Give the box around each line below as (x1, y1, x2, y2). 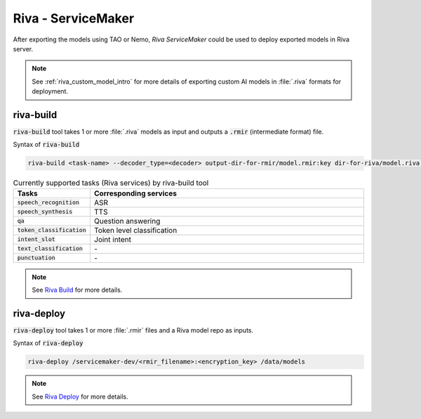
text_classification (17, 245, 83, 252)
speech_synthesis (17, 208, 73, 216)
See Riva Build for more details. (32, 285, 123, 295)
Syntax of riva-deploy (13, 339, 83, 347)
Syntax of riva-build (13, 141, 80, 149)
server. (13, 44, 34, 53)
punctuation (17, 254, 55, 262)
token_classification (17, 226, 87, 234)
